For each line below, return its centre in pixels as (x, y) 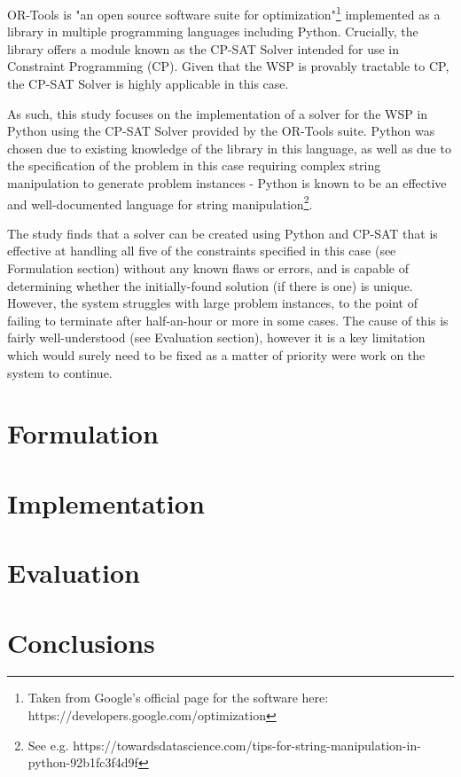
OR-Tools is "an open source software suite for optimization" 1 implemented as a (224, 13)
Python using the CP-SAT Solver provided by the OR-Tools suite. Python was (221, 131)
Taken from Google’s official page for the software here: (178, 698)
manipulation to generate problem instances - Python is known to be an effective (227, 183)
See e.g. (48, 745)
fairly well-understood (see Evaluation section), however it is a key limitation (216, 337)
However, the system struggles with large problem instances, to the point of (212, 303)
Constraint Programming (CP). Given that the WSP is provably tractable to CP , (228, 66)
